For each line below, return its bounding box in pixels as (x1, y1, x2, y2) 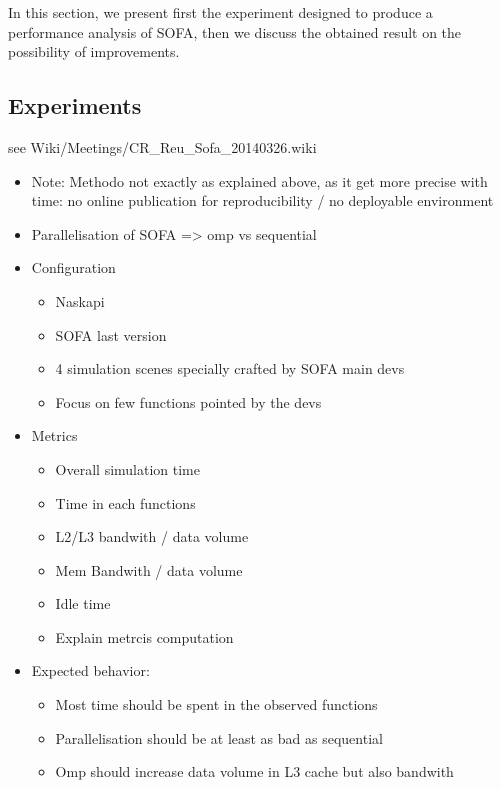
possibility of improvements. (8, 41, 180, 62)
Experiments (8, 90, 142, 121)
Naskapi (55, 290, 105, 311)
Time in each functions (55, 492, 196, 513)
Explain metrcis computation (55, 626, 234, 647)
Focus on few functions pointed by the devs (55, 391, 322, 412)
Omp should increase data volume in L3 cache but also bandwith (55, 761, 454, 782)
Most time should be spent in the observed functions (55, 694, 378, 715)
